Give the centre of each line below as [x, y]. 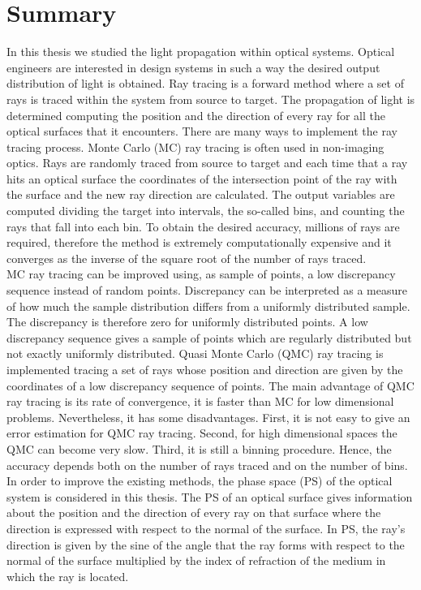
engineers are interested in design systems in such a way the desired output [193, 67]
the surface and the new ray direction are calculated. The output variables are [201, 194]
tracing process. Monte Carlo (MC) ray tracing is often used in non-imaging [195, 146]
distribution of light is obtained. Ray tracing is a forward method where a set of [205, 83]
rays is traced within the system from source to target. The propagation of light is [211, 99]
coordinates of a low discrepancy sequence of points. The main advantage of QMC [210, 385]
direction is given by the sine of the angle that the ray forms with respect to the [206, 544]
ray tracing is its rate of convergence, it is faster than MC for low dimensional [200, 401]
